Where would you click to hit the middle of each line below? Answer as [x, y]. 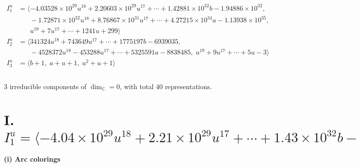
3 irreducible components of [45, 86]
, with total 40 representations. [166, 86]
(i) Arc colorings [32, 159]
